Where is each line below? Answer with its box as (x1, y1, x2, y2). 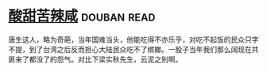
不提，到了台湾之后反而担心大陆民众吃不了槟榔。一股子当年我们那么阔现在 (8, 44, 252, 54)
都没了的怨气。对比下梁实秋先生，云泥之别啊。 (29, 54, 183, 64)
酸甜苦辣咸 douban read (8, 7, 156, 25)
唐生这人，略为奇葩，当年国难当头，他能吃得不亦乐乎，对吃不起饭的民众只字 (8, 35, 259, 44)
